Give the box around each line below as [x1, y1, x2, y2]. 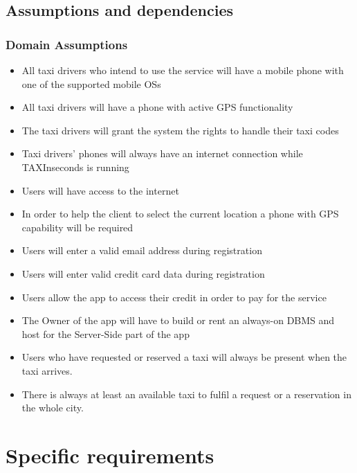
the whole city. [21, 400, 84, 415]
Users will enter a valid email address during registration [21, 243, 262, 258]
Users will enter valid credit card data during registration [21, 266, 265, 280]
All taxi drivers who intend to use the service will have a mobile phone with [21, 63, 344, 77]
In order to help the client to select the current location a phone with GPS [21, 206, 339, 221]
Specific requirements [6, 440, 214, 469]
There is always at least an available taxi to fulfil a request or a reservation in [21, 386, 351, 401]
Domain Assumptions [6, 35, 128, 53]
